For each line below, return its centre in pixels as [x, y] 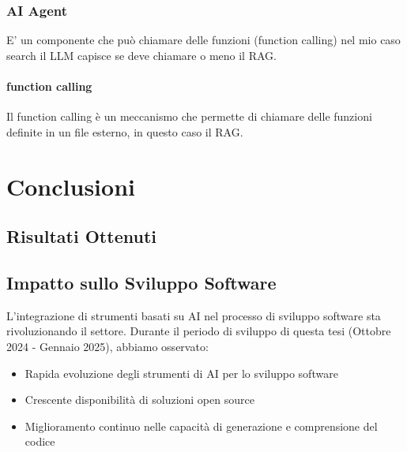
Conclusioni [71, 186]
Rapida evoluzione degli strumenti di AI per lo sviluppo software [181, 373]
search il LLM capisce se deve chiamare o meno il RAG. [141, 55]
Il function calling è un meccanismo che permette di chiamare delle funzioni [189, 116]
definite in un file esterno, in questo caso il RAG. [125, 131]
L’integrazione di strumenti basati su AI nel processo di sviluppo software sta [194, 315]
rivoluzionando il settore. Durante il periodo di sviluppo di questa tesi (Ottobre [199, 331]
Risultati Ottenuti [81, 236]
